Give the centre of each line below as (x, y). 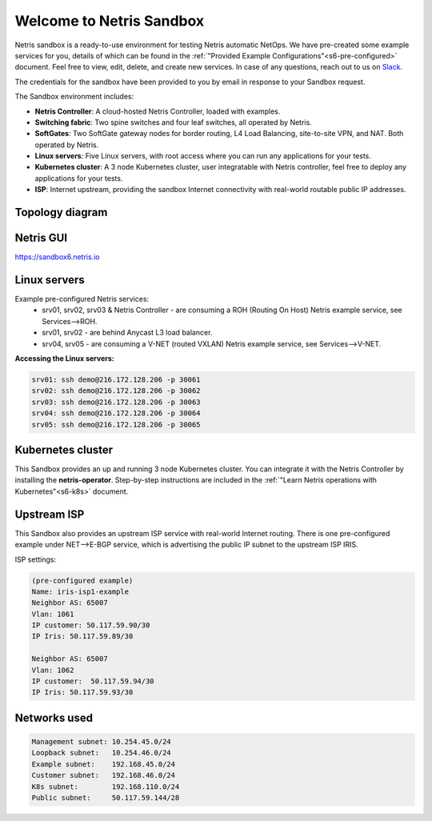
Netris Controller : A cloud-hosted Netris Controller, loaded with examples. (158, 111)
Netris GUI (41, 238)
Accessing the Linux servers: (65, 358)
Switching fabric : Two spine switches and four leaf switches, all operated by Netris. (173, 122)
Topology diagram (61, 212)
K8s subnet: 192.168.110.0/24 (106, 787)
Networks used (54, 717)
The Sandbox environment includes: (74, 97)
